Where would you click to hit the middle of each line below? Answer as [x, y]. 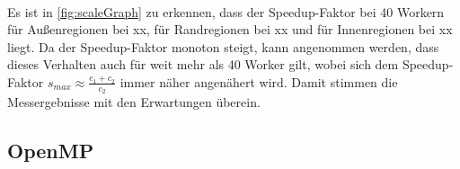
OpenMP [51, 151]
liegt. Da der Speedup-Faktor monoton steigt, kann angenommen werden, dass [223, 46]
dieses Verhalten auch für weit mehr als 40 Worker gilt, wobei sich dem [203, 64]
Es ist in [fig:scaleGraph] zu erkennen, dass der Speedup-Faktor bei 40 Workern [226, 11]
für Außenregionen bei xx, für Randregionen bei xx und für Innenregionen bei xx [230, 29]
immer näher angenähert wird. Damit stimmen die [259, 81]
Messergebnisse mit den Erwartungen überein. [134, 102]
